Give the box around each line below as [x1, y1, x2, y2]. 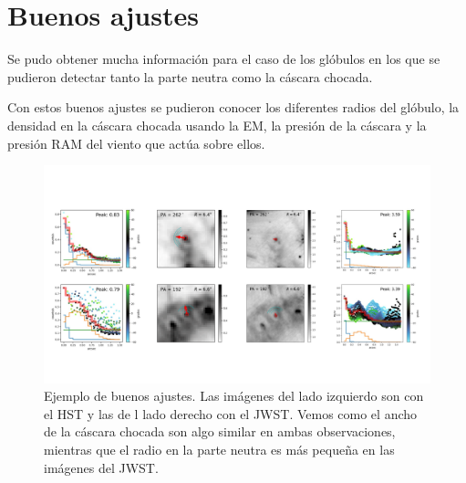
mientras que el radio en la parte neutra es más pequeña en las [44, 439, 395, 458]
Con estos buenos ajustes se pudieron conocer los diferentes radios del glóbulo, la [7, 98, 460, 117]
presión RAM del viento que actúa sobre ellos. [7, 133, 265, 152]
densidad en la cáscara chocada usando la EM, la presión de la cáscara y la [7, 115, 427, 134]
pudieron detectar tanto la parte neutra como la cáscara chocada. [7, 67, 373, 86]
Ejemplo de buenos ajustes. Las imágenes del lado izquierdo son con [44, 386, 424, 405]
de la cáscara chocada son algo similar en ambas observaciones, [44, 422, 396, 441]
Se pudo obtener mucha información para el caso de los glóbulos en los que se [7, 49, 440, 68]
